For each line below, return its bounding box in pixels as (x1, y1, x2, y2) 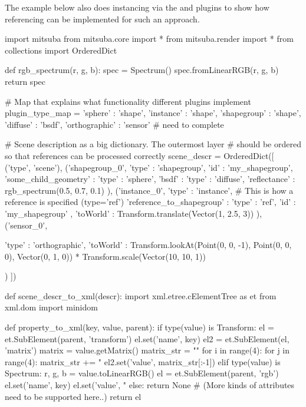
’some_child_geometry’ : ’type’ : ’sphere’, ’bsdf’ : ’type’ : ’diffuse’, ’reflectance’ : (5, 173, 295, 185)
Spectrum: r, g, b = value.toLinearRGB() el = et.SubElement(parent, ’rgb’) (5, 367, 279, 379)
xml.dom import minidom (5, 301, 98, 313)
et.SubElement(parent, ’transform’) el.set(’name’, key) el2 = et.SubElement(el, (5, 332, 289, 345)
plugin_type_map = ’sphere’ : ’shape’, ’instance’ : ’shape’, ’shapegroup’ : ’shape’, (5, 107, 301, 119)
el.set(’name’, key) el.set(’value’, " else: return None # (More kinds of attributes (5, 379, 295, 391)
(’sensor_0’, (5, 219, 48, 231)
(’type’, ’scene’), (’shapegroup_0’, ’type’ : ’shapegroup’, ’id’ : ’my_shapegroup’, (5, 161, 293, 173)
